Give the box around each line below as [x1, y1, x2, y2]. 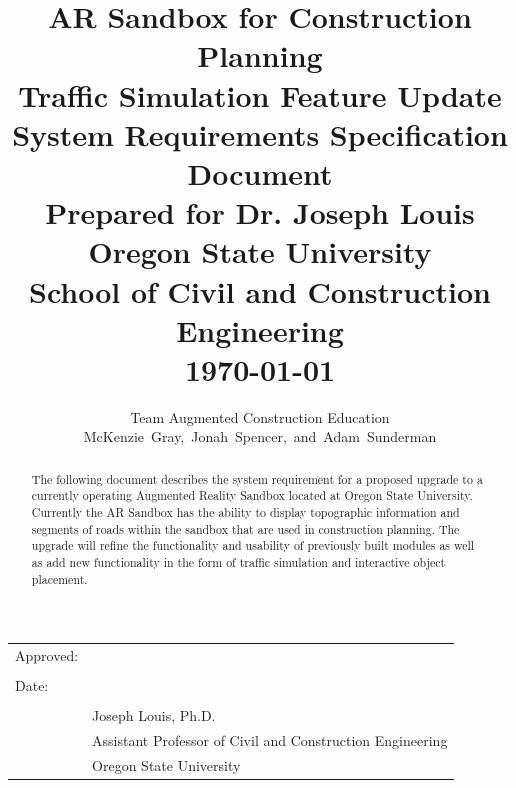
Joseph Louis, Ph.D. [92, 705, 216, 726]
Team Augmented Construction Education [130, 406, 390, 427]
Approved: [15, 645, 79, 666]
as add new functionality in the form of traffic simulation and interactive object [31, 554, 446, 571]
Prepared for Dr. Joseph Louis [45, 192, 475, 233]
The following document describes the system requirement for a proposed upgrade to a [31, 470, 483, 487]
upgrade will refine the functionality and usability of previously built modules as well [31, 537, 475, 554]
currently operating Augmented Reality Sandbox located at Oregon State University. [31, 487, 473, 504]
